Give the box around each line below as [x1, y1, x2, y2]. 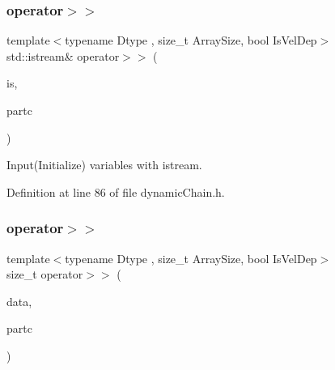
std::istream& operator [6, 47, 120, 64]
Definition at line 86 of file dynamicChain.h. [6, 183, 225, 200]
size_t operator [6, 266, 83, 283]
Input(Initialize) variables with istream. [6, 156, 202, 173]
